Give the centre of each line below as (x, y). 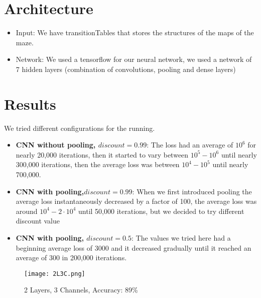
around (27, 211)
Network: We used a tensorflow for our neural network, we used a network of (134, 59)
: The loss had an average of (190, 145)
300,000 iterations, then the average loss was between (98, 164)
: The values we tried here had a (181, 237)
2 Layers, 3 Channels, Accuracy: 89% (81, 290)
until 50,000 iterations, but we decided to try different (161, 211)
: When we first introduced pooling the (192, 191)
